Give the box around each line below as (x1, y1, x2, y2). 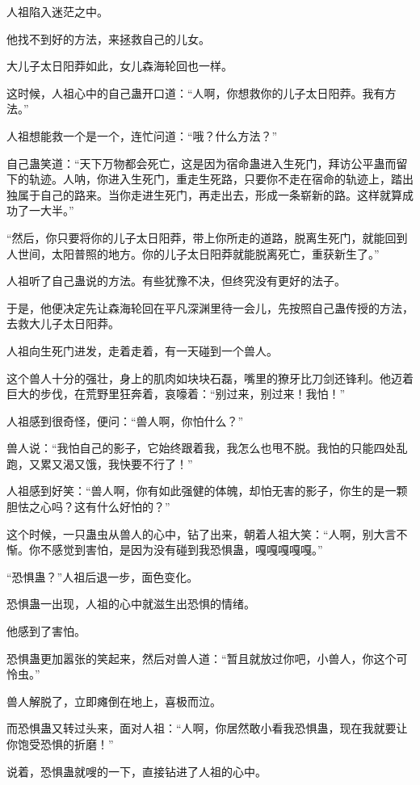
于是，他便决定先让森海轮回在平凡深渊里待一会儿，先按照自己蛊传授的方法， (6, 299, 414, 316)
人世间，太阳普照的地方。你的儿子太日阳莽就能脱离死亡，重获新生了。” (6, 245, 380, 262)
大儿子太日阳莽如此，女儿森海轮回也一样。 (6, 57, 233, 74)
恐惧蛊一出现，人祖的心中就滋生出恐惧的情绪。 (6, 595, 255, 612)
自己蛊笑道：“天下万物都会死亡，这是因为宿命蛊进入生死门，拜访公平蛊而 (6, 154, 397, 171)
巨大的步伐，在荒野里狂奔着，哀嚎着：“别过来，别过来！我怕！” (6, 385, 346, 402)
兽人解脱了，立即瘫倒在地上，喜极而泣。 (6, 692, 221, 709)
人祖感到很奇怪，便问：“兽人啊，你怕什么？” (6, 412, 244, 429)
